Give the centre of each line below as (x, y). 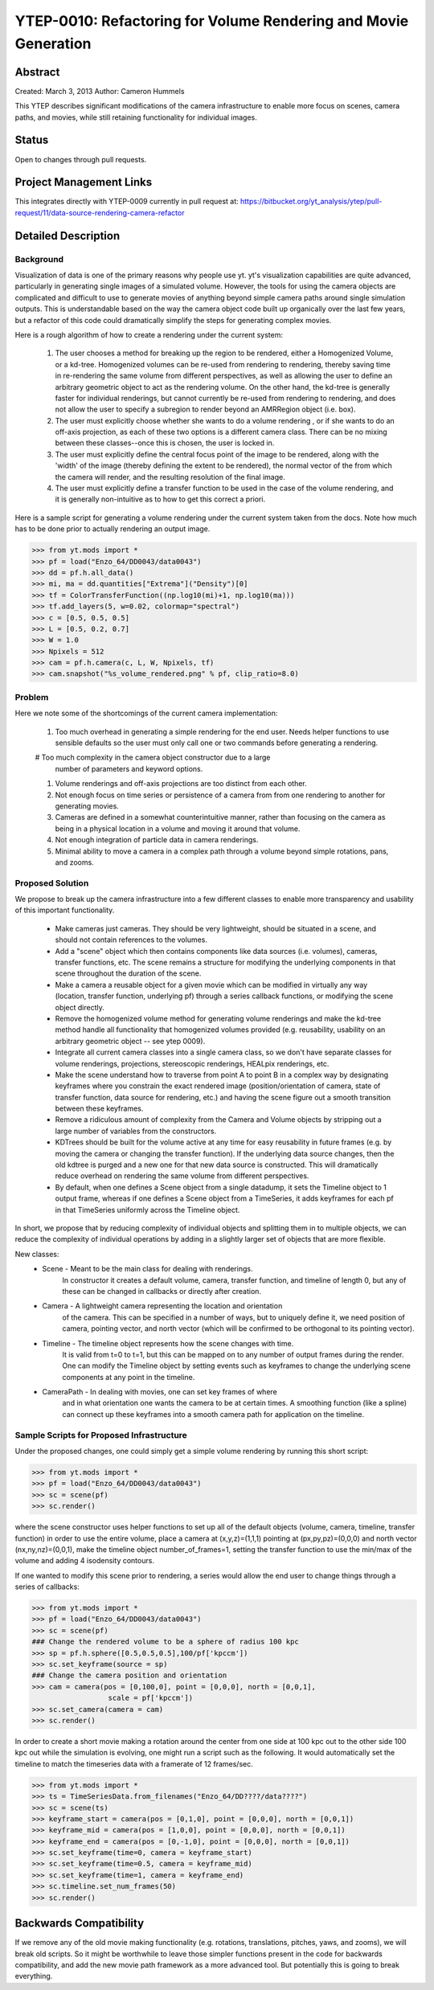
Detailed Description (68, 236)
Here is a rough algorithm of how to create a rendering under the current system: (149, 334)
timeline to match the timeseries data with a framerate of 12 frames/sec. (134, 1763)
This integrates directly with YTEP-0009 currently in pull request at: (127, 202)
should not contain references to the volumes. (131, 940)
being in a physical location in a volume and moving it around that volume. (178, 829)
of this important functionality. (65, 910)
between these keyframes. (99, 1108)
